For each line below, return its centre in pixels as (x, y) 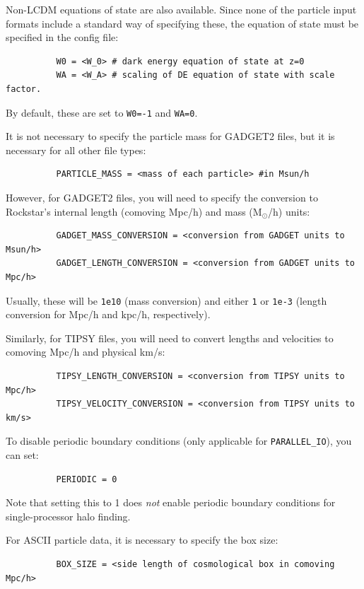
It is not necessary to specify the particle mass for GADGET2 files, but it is (170, 136)
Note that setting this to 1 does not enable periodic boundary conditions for (171, 502)
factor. (24, 89)
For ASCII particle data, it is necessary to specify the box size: (142, 540)
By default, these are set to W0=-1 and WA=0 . (102, 112)
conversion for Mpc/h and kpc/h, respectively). (108, 314)
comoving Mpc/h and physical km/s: (86, 352)
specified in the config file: (62, 37)
